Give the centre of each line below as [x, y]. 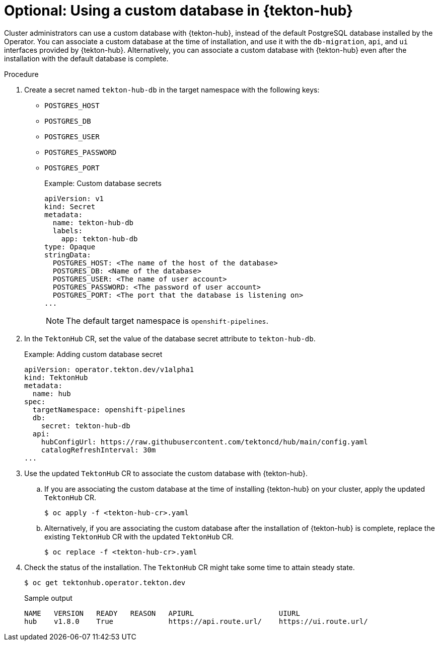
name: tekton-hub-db [93, 222]
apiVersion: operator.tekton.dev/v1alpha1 [109, 369]
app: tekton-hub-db [99, 239]
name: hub [52, 393]
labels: [67, 231]
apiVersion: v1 [74, 198]
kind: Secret [70, 206]
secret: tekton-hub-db [86, 426]
